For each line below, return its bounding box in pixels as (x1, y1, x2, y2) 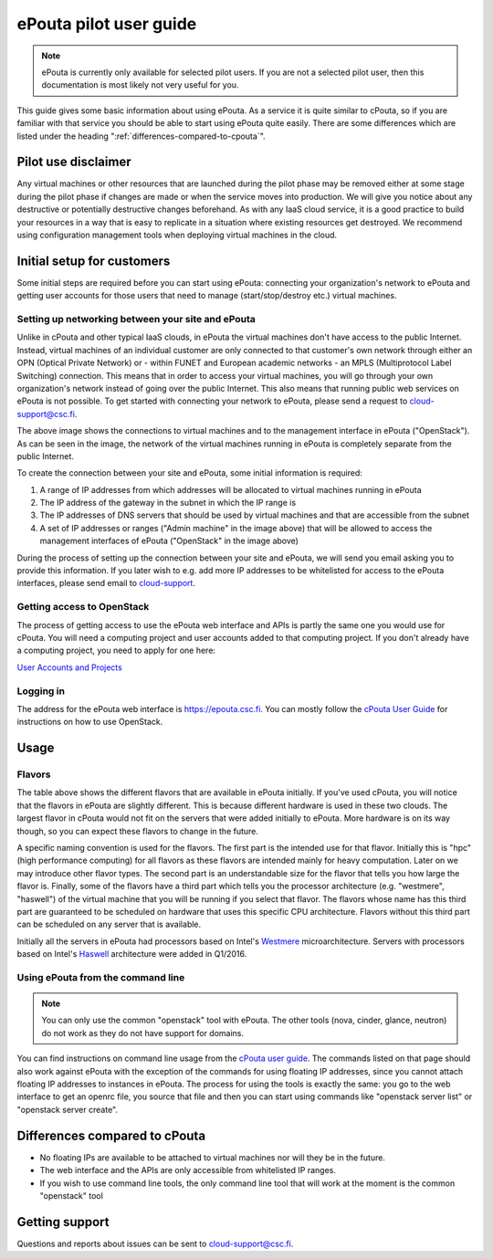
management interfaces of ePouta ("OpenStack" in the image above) (39, 535, 299, 547)
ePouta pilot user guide (16, 14, 197, 34)
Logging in (16, 685, 66, 698)
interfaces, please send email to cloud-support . (16, 578, 196, 589)
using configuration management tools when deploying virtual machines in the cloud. (16, 229, 338, 240)
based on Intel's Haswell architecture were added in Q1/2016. (16, 949, 247, 960)
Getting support (16, 1214, 110, 1230)
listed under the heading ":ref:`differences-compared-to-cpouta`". (16, 131, 266, 142)
